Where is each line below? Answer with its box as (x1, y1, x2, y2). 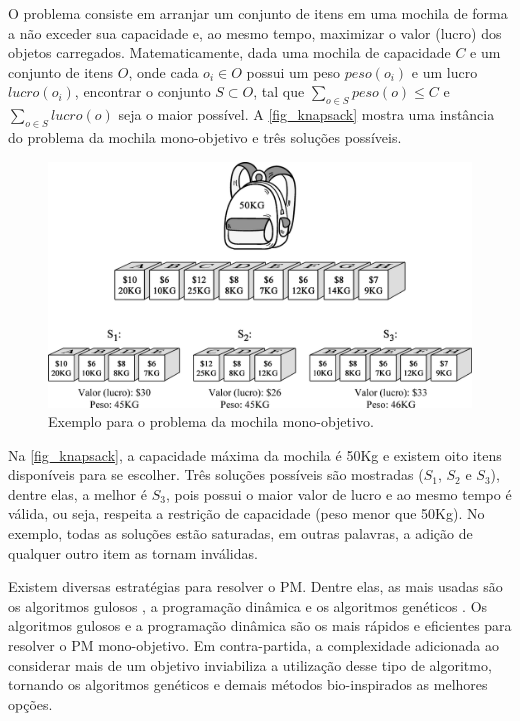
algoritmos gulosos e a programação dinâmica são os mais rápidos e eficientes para (8, 615, 512, 636)
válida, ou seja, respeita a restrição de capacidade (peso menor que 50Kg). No (8, 503, 485, 524)
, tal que (253, 81, 305, 102)
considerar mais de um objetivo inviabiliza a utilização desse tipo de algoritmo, (8, 654, 492, 675)
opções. (8, 693, 53, 714)
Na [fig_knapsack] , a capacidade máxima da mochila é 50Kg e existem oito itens (8, 444, 502, 465)
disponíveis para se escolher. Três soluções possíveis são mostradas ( (8, 464, 424, 485)
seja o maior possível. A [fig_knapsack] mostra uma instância (118, 104, 495, 125)
